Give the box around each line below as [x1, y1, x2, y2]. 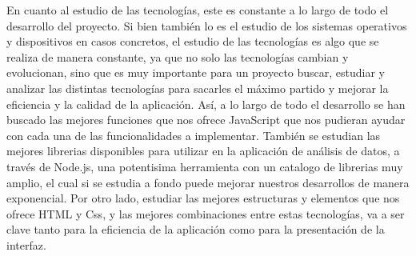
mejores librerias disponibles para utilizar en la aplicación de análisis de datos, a [6, 142, 400, 159]
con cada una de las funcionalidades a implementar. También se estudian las [6, 126, 381, 143]
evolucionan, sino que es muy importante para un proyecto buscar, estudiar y [6, 64, 386, 81]
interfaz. [6, 236, 46, 253]
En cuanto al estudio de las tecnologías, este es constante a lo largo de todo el [6, 2, 389, 18]
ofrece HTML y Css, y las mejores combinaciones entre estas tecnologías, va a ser [6, 205, 405, 222]
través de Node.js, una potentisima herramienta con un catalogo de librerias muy [6, 158, 403, 174]
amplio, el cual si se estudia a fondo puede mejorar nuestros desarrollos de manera [6, 174, 410, 190]
